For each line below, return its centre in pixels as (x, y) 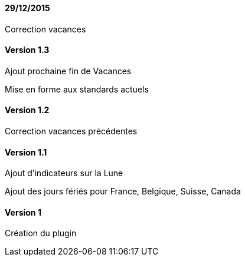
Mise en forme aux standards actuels (77, 89)
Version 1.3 (27, 50)
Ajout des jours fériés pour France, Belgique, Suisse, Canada (123, 191)
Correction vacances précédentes (71, 131)
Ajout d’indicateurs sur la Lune (64, 173)
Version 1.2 (27, 110)
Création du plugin (41, 233)
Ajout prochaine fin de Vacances (68, 71)
